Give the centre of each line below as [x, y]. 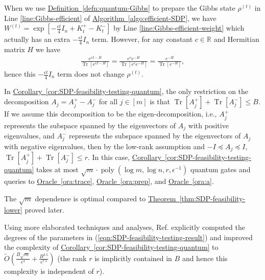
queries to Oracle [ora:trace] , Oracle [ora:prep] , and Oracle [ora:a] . [109, 181]
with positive [208, 125]
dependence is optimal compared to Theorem [105, 198]
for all [108, 101]
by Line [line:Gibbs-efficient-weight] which [179, 28]
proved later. [44, 210]
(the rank [72, 258]
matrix [15, 49]
